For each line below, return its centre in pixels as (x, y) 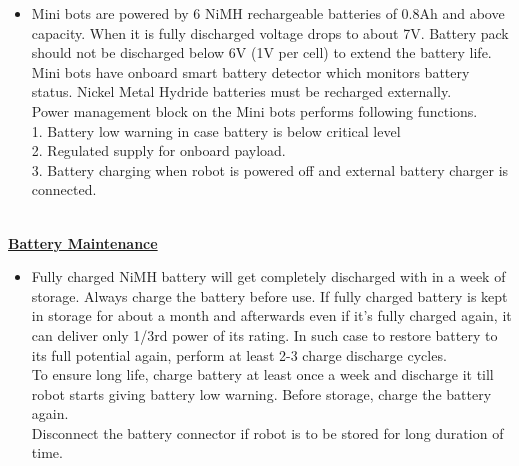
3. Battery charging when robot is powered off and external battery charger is (270, 169)
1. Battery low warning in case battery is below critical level (216, 130)
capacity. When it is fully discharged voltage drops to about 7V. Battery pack (270, 32)
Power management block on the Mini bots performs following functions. (254, 110)
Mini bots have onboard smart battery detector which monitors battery (250, 71)
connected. (64, 189)
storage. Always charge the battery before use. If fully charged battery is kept (269, 295)
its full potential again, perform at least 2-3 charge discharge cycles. (239, 354)
